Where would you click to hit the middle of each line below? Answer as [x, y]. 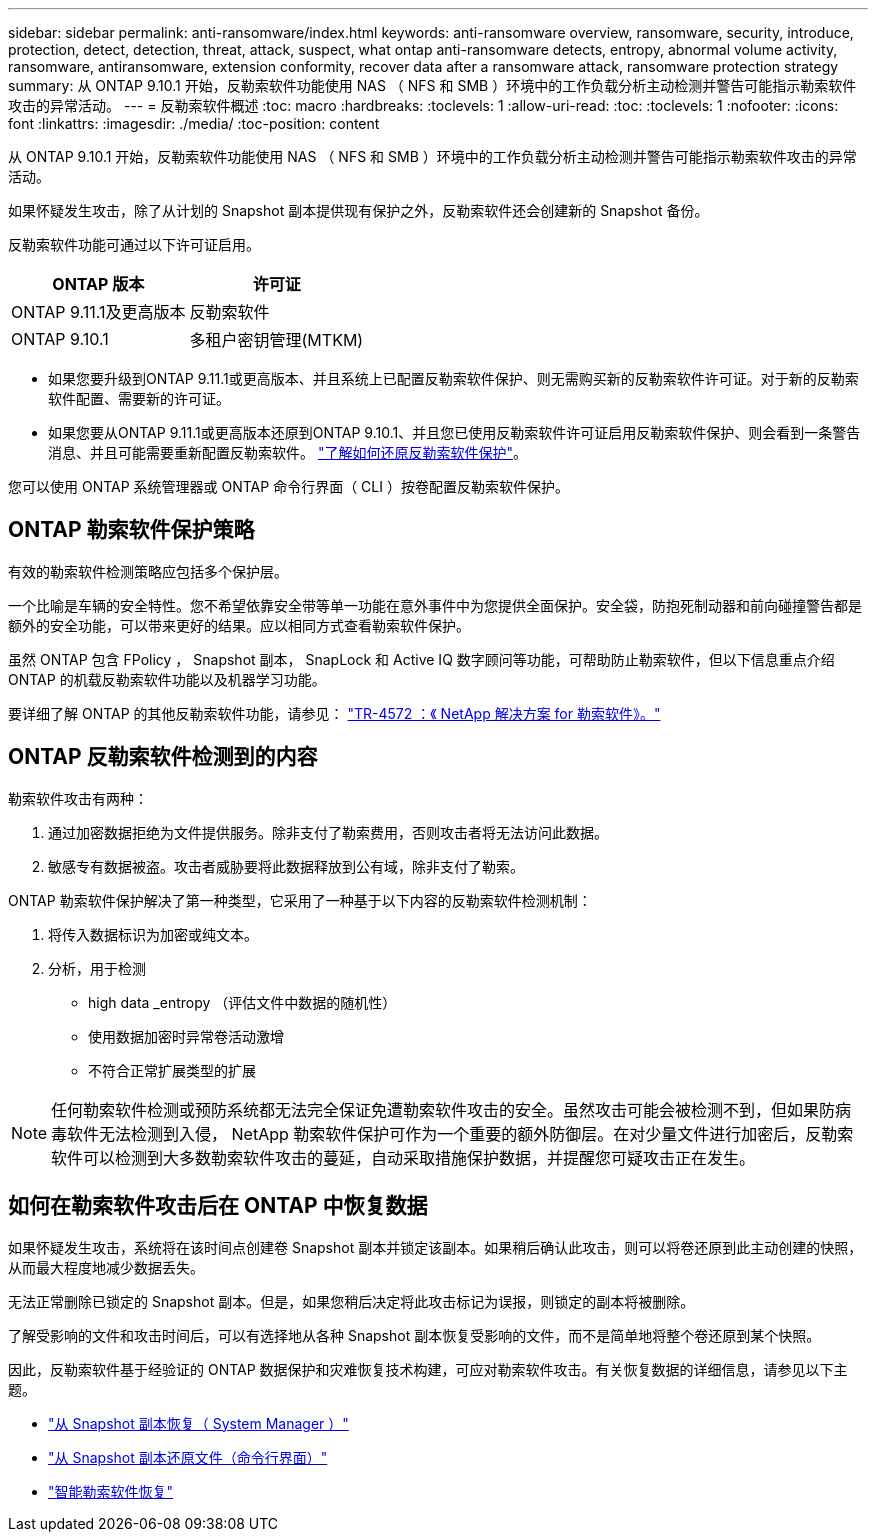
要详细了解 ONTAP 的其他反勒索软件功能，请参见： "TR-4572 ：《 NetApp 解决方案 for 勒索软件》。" [334, 713]
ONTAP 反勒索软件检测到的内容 [163, 757]
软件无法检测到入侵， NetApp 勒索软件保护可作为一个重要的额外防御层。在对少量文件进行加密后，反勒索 [460, 1133]
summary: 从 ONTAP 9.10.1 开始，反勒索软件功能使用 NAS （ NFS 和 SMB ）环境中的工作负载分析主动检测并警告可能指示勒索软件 [432, 85]
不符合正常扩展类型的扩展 [172, 1070]
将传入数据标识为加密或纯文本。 [153, 934]
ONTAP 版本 [98, 284]
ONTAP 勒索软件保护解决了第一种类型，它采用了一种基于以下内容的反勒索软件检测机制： [300, 900]
